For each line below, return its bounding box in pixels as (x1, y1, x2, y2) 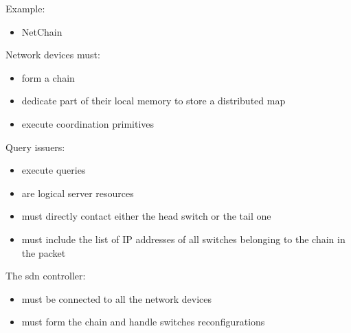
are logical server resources (21, 185, 134, 200)
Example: (5, 1, 45, 15)
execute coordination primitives (21, 116, 155, 130)
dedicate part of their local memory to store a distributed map (21, 93, 286, 108)
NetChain (21, 24, 63, 38)
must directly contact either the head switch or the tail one (21, 209, 271, 223)
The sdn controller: (5, 268, 86, 283)
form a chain (21, 70, 75, 84)
